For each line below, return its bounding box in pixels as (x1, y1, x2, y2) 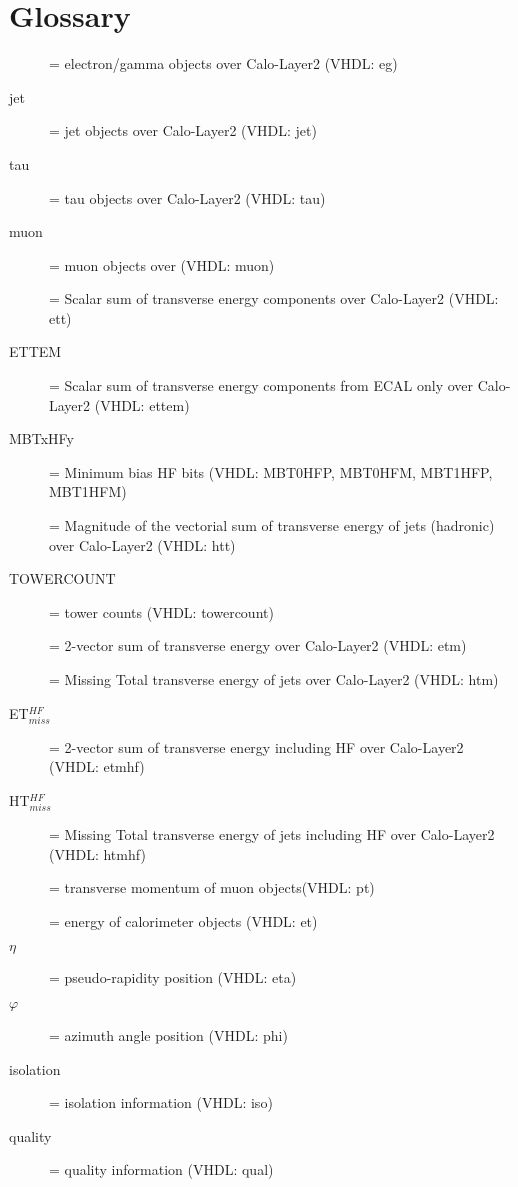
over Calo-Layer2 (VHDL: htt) (49, 534, 236, 555)
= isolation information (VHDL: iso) (49, 1092, 273, 1113)
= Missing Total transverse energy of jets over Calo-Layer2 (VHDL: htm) (49, 669, 499, 689)
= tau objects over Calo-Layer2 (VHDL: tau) (49, 187, 326, 208)
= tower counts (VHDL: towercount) (49, 601, 274, 622)
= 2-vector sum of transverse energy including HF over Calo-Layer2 (49, 736, 464, 757)
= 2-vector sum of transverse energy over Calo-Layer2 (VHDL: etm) (49, 635, 467, 656)
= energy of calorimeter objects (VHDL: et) (49, 910, 318, 931)
